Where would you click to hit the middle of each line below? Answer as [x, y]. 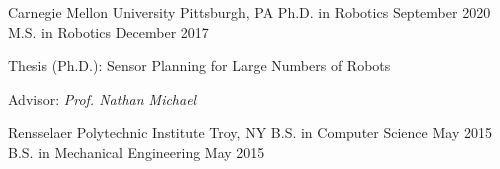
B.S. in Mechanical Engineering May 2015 [136, 151]
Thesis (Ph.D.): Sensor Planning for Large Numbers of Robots [199, 65]
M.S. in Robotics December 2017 [108, 31]
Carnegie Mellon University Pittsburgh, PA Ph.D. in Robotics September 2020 [249, 12]
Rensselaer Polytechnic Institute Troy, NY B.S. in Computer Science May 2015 [250, 132]
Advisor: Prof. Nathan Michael [102, 98]
